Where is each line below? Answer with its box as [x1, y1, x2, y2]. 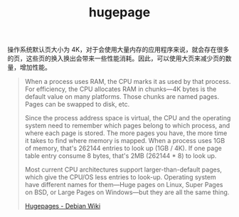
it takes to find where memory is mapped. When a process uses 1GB [24, 137, 225, 145]
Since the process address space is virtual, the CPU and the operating [24, 114, 231, 122]
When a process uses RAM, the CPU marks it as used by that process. [24, 78, 231, 86]
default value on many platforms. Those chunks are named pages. [24, 92, 219, 101]
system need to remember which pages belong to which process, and [24, 122, 230, 130]
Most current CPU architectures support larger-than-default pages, [24, 165, 223, 174]
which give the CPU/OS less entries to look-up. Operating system [24, 173, 216, 181]
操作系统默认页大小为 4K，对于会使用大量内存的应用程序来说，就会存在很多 [7, 46, 230, 54]
